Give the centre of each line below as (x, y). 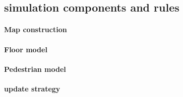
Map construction (36, 29)
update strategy (32, 88)
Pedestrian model (35, 69)
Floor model (26, 49)
